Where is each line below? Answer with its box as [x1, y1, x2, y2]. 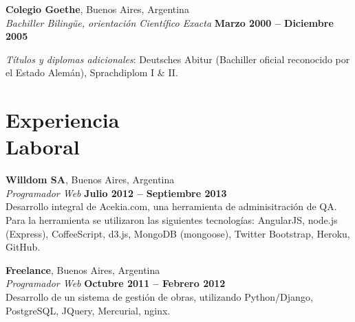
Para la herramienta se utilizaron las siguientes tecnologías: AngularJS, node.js [6, 213, 338, 227]
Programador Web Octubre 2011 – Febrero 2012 [6, 276, 226, 290]
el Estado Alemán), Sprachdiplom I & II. [6, 65, 178, 80]
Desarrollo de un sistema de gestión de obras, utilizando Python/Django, [6, 290, 313, 304]
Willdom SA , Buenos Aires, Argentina [6, 172, 175, 187]
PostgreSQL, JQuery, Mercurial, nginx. [6, 303, 171, 317]
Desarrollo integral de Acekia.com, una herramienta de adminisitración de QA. [6, 199, 337, 214]
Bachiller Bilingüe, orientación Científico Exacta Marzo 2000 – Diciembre [6, 15, 334, 30]
